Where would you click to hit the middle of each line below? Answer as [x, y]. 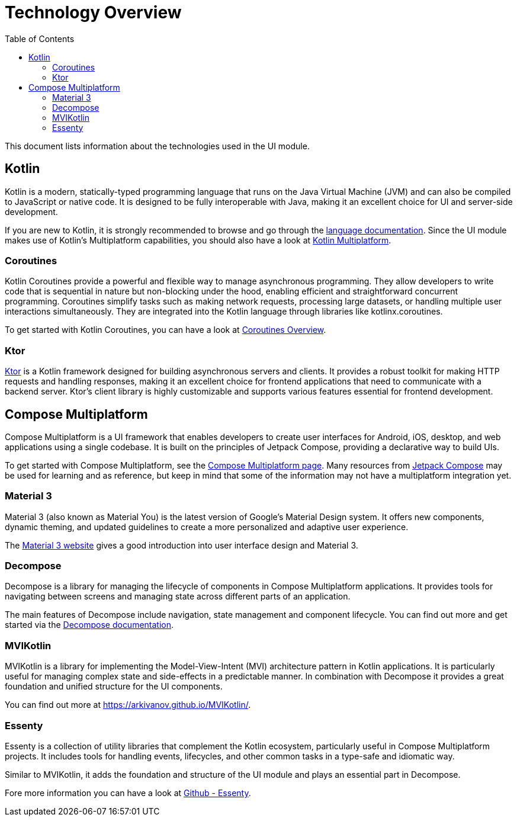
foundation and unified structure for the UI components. [114, 687]
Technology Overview [93, 12]
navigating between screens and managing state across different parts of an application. [178, 596]
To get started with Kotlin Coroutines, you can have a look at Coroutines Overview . [166, 330]
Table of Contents [40, 39]
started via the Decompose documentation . [89, 625]
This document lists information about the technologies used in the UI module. [157, 146]
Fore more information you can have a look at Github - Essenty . [128, 793]
